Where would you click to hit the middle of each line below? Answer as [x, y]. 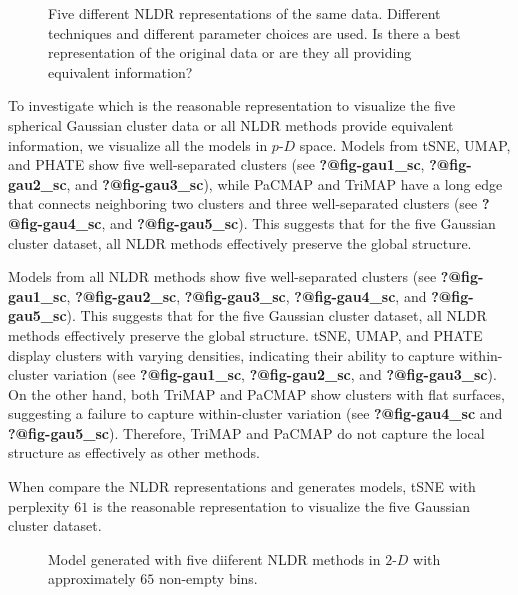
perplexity [39, 505]
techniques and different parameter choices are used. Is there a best [254, 32]
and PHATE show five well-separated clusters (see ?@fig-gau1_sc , [216, 164]
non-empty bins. [208, 578]
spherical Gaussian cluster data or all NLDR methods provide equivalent [231, 124]
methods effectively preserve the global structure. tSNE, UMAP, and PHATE [245, 334]
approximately [92, 578]
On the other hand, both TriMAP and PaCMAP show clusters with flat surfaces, [256, 393]
